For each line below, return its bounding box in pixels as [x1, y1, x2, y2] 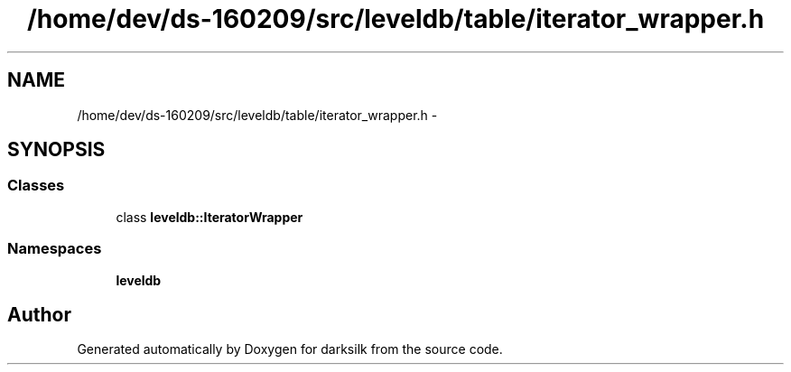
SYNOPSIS [7, 138, 106, 162]
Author [7, 302, 71, 326]
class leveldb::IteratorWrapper [116, 209, 303, 225]
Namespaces [7, 239, 102, 258]
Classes [7, 176, 65, 195]
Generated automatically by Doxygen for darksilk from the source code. [77, 341, 503, 358]
